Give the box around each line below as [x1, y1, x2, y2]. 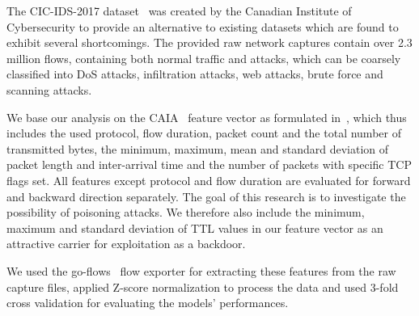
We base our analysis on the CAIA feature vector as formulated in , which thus [6, 108, 407, 125]
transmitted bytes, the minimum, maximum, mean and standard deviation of [6, 140, 389, 157]
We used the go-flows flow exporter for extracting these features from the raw [6, 262, 396, 279]
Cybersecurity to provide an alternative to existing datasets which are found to [6, 18, 399, 35]
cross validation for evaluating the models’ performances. [6, 294, 289, 311]
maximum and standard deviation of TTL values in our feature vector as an [6, 219, 383, 236]
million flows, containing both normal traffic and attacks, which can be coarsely [6, 49, 401, 66]
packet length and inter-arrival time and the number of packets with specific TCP [6, 156, 412, 173]
